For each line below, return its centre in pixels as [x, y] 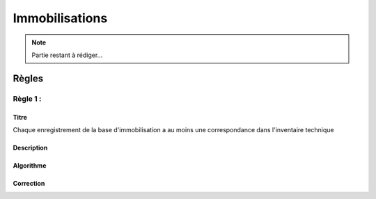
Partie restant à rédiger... [67, 55]
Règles [28, 78]
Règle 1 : [27, 99]
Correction [29, 183]
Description [30, 148]
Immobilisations [60, 18]
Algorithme [30, 165]
